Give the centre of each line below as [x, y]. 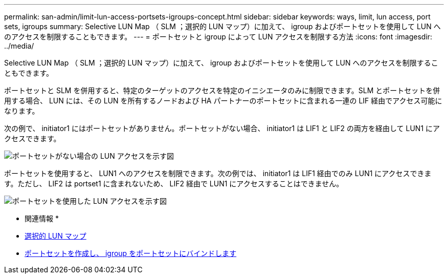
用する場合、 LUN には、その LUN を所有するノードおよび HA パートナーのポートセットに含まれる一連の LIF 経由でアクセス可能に [223, 101]
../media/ [19, 46]
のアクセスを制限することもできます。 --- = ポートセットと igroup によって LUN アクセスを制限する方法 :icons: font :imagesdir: [218, 37]
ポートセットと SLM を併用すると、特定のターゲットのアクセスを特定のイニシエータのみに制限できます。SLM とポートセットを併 [222, 90]
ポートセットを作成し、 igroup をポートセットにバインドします [131, 253]
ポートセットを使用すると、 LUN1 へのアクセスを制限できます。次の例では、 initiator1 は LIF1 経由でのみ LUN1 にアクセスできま [218, 173]
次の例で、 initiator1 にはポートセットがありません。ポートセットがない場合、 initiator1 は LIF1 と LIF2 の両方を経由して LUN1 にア [222, 128]
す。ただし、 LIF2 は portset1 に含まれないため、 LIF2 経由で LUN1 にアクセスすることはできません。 [174, 184]
